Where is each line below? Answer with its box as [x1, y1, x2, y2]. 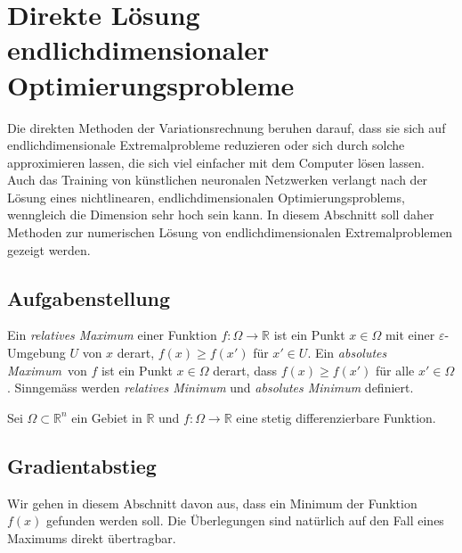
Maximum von [7, 360, 87, 379]
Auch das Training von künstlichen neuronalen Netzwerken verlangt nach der [7, 170, 428, 189]
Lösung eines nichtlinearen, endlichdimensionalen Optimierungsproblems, [7, 187, 405, 206]
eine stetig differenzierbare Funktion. [236, 408, 436, 426]
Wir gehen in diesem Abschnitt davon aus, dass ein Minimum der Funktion [7, 493, 417, 512]
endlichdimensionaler [7, 31, 270, 68]
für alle [376, 360, 415, 379]
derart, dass [213, 360, 277, 379]
